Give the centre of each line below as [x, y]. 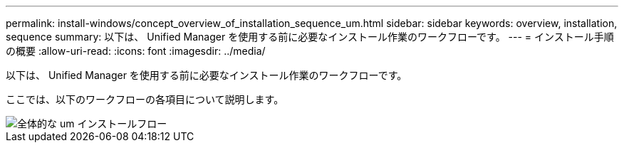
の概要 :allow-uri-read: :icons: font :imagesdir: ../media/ [136, 51]
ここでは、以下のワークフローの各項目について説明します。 [145, 99]
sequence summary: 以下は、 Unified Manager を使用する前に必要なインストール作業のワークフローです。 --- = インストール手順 [310, 37]
